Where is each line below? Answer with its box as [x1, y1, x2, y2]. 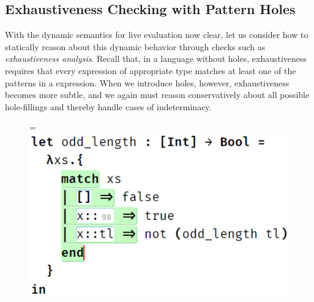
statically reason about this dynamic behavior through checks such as [5, 40, 266, 53]
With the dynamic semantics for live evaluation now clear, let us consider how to [5, 28, 308, 41]
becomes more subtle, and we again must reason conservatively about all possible [5, 88, 310, 101]
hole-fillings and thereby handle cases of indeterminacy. [5, 100, 212, 113]
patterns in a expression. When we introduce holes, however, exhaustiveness [5, 76, 290, 89]
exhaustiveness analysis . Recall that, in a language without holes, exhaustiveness [5, 52, 307, 65]
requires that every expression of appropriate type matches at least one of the [5, 64, 296, 77]
